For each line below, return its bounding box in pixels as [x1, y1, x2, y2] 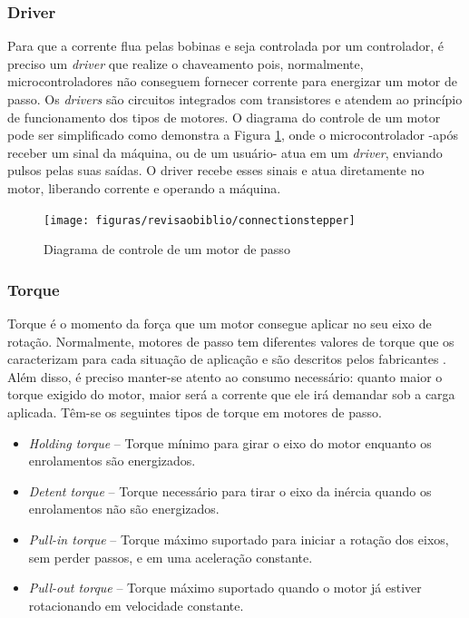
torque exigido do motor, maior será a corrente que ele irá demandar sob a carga [7, 385, 455, 404]
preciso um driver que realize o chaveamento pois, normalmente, [7, 54, 364, 73]
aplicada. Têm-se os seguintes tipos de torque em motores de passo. [7, 403, 382, 421]
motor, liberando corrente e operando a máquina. [7, 178, 281, 197]
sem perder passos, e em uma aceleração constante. [28, 547, 313, 566]
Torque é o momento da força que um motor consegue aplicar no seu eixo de [7, 314, 432, 333]
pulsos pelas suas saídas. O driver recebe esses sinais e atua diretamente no [7, 161, 425, 180]
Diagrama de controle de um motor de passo [44, 240, 290, 259]
